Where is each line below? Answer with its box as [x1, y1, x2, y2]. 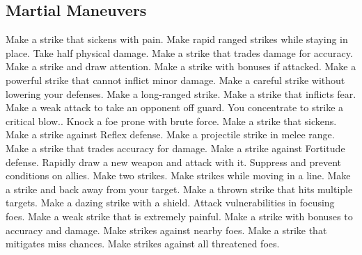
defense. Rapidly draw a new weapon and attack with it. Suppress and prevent [6, 154, 342, 169]
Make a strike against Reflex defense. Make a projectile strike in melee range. [6, 127, 335, 142]
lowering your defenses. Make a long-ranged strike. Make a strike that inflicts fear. [6, 86, 356, 101]
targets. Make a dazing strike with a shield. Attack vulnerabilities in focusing [6, 195, 335, 210]
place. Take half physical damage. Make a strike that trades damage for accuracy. [6, 45, 353, 60]
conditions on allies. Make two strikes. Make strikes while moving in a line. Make [6, 168, 351, 183]
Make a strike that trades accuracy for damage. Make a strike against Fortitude [6, 140, 345, 155]
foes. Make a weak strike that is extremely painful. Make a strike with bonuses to [6, 208, 353, 223]
